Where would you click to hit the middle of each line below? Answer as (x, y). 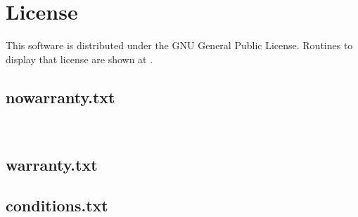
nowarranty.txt (60, 97)
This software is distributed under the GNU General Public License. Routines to (179, 45)
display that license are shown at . (79, 59)
